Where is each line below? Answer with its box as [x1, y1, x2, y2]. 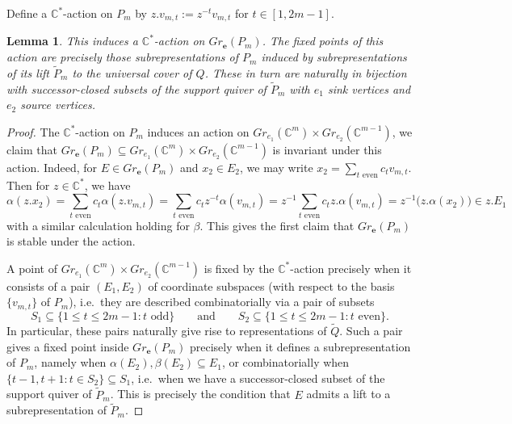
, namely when [34, 354, 107, 371]
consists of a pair [6, 277, 90, 294]
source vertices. [20, 96, 95, 113]
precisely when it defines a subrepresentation [189, 338, 411, 355]
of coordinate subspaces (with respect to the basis [148, 277, 395, 294]
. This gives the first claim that [199, 216, 355, 233]
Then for [6, 176, 50, 193]
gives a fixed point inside [6, 338, 129, 355]
